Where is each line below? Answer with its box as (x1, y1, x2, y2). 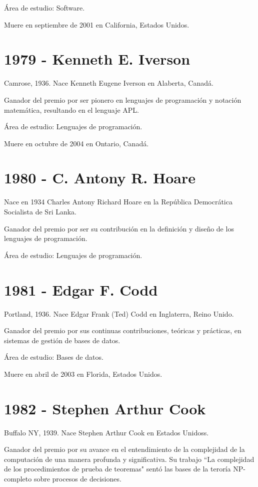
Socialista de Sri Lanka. (4, 206, 76, 216)
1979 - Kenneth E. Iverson (4, 49, 190, 69)
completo (4, 473, 32, 483)
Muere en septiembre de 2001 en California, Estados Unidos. (4, 19, 189, 30)
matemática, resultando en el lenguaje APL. (4, 104, 139, 115)
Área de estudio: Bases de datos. (4, 352, 103, 362)
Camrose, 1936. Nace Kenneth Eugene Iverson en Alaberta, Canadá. (4, 78, 213, 88)
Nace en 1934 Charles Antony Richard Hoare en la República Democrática (4, 196, 232, 207)
